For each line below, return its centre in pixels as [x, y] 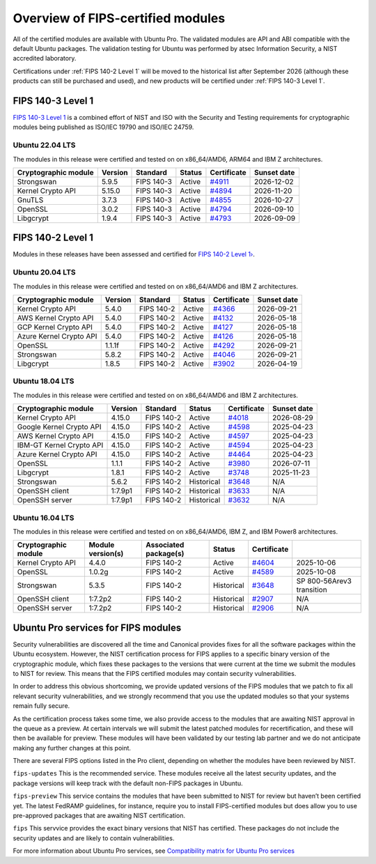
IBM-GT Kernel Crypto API [60, 445]
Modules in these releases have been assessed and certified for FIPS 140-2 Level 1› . [134, 254]
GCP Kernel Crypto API [55, 327]
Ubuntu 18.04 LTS [44, 381]
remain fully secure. [41, 706]
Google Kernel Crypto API [59, 427]
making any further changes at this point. [72, 748]
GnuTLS [30, 200]
